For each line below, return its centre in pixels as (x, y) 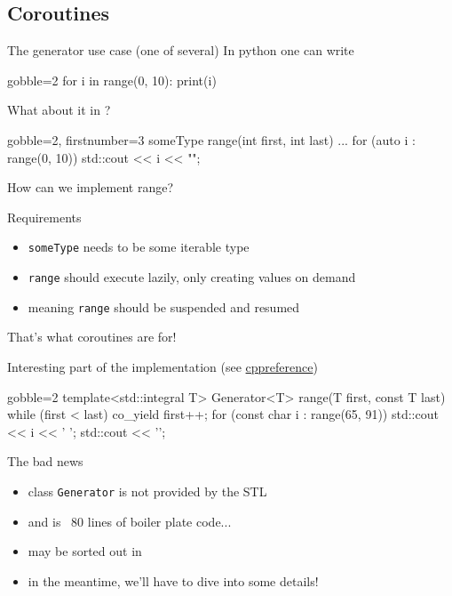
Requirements (44, 217)
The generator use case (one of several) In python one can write (181, 50)
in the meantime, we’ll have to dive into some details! (173, 580)
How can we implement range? (91, 187)
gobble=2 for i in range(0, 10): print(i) (112, 80)
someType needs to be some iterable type (139, 247)
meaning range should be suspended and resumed (164, 306)
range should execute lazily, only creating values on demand (192, 277)
